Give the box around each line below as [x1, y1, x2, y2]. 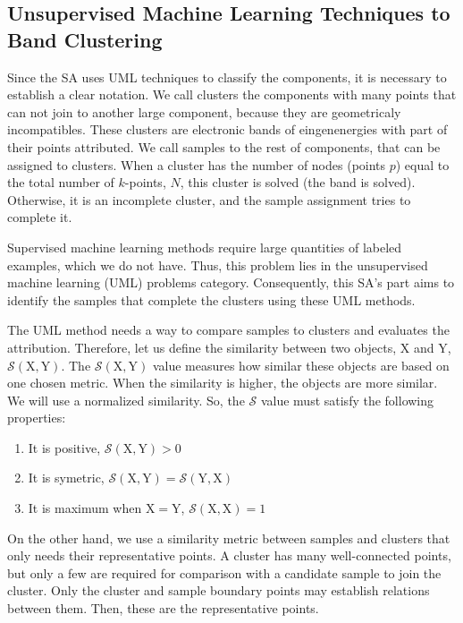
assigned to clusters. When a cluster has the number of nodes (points [7, 155, 386, 174]
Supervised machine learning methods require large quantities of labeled [7, 237, 402, 256]
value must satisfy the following [260, 390, 434, 409]
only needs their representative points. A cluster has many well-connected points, [7, 546, 451, 565]
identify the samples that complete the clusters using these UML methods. [7, 290, 416, 309]
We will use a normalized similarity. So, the [7, 390, 245, 409]
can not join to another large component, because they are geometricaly [7, 102, 401, 121]
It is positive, [28, 438, 101, 457]
